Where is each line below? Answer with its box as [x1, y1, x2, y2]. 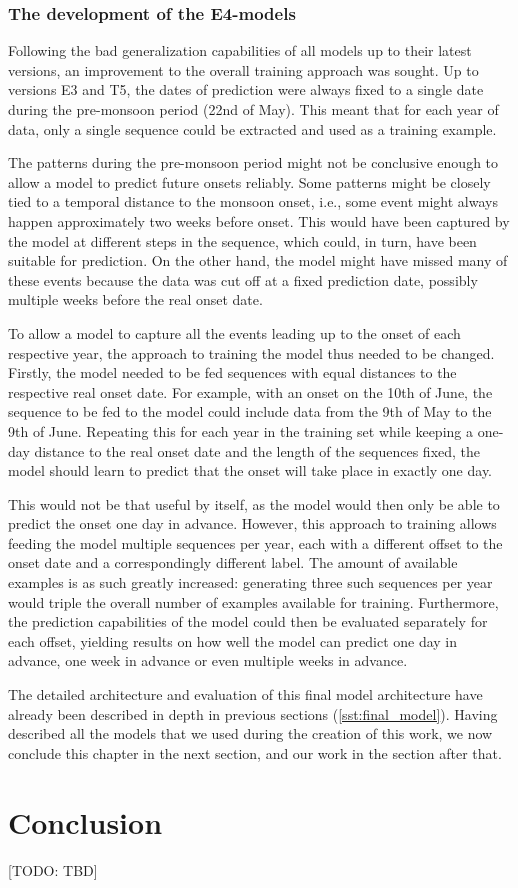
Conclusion [8, 801, 163, 842]
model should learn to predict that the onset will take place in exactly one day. [8, 460, 493, 481]
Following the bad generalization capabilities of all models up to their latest [8, 40, 472, 61]
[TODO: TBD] [8, 859, 98, 880]
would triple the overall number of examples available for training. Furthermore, [8, 591, 499, 612]
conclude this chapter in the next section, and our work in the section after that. [8, 742, 502, 763]
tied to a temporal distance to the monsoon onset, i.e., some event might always [8, 191, 498, 212]
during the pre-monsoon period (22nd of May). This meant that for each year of [8, 99, 499, 119]
